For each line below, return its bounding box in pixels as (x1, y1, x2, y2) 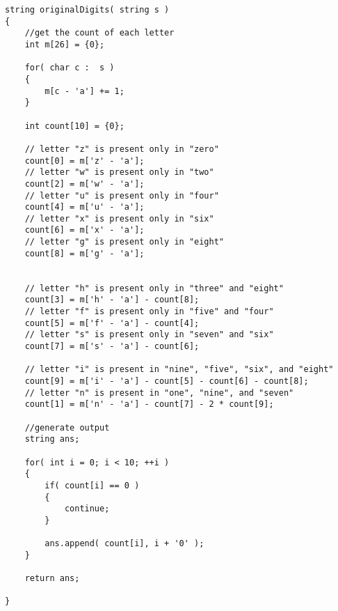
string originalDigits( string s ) (5, 5, 170, 15)
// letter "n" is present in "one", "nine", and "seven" (24, 387, 294, 398)
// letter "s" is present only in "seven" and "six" (24, 330, 274, 340)
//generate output (24, 422, 110, 433)
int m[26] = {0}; (24, 39, 105, 49)
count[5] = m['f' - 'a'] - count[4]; (24, 318, 200, 328)
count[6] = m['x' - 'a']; (24, 225, 145, 235)
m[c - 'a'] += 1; (45, 86, 124, 96)
